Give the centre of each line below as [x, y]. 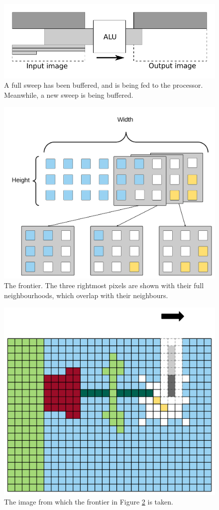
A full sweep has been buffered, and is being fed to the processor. [104, 85]
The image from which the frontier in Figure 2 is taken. [89, 502]
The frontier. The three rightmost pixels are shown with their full [104, 285]
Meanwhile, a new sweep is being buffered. [69, 95]
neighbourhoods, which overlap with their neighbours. [86, 295]
